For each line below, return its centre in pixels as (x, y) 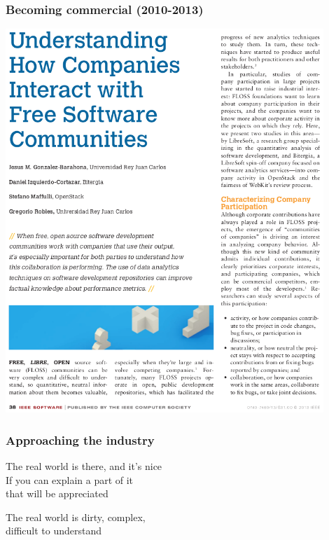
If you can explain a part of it (70, 479)
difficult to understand (54, 531)
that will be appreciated (57, 493)
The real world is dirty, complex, (76, 517)
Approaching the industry (80, 439)
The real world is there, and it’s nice (84, 465)
